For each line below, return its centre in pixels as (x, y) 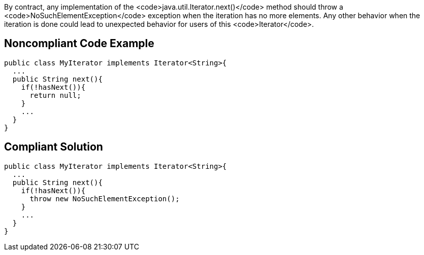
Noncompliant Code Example (79, 44)
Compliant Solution (54, 147)
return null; (55, 95)
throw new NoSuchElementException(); (105, 198)
